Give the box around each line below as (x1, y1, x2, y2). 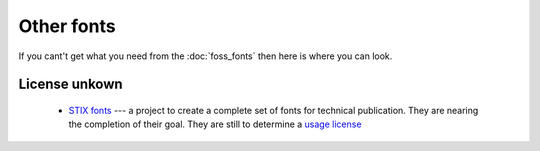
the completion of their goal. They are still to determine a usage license (68, 118, 362, 130)
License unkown (18, 76, 124, 93)
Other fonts (18, 15, 116, 37)
